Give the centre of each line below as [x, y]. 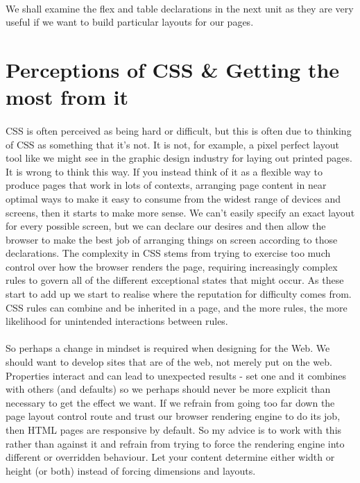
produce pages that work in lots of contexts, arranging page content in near [166, 185]
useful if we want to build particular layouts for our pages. [130, 22]
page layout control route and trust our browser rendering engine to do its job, [173, 416]
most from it [67, 97]
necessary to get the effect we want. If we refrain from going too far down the [170, 402]
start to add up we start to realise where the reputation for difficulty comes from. [179, 294]
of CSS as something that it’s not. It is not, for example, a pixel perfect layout [173, 144]
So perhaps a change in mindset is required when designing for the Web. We [168, 348]
